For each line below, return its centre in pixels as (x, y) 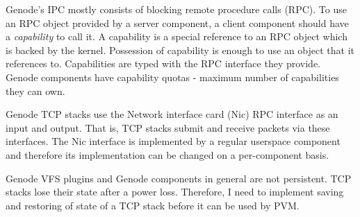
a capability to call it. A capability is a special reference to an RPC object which (177, 36)
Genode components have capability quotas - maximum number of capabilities (172, 77)
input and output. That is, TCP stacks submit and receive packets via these (168, 127)
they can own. (35, 90)
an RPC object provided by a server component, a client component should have (177, 23)
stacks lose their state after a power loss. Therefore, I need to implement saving (175, 192)
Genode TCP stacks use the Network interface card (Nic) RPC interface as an (172, 114)
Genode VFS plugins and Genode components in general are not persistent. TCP (179, 178)
